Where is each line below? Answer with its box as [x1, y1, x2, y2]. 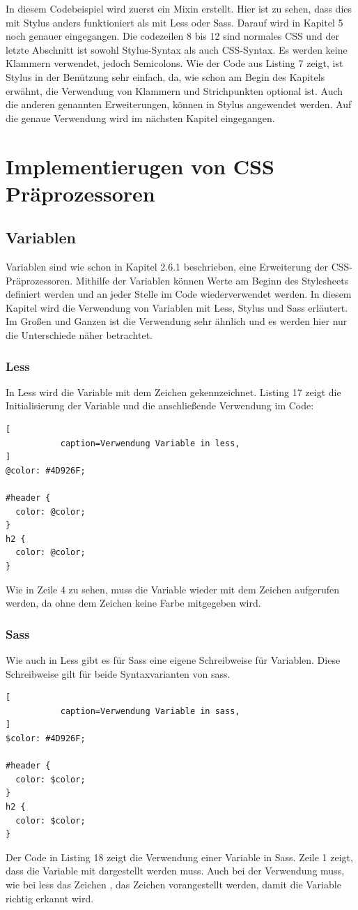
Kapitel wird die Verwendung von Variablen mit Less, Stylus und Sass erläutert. [6, 300, 348, 314]
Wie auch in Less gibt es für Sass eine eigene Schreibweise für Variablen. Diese [6, 653, 341, 667]
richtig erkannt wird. [6, 890, 94, 905]
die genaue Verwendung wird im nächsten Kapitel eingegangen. [6, 110, 275, 125]
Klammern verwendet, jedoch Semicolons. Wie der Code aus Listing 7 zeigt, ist [6, 56, 343, 70]
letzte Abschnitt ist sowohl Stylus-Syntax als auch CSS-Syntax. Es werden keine [6, 42, 348, 56]
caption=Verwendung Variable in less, [60, 438, 240, 448]
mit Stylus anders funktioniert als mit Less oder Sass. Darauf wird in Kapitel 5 [6, 15, 343, 29]
